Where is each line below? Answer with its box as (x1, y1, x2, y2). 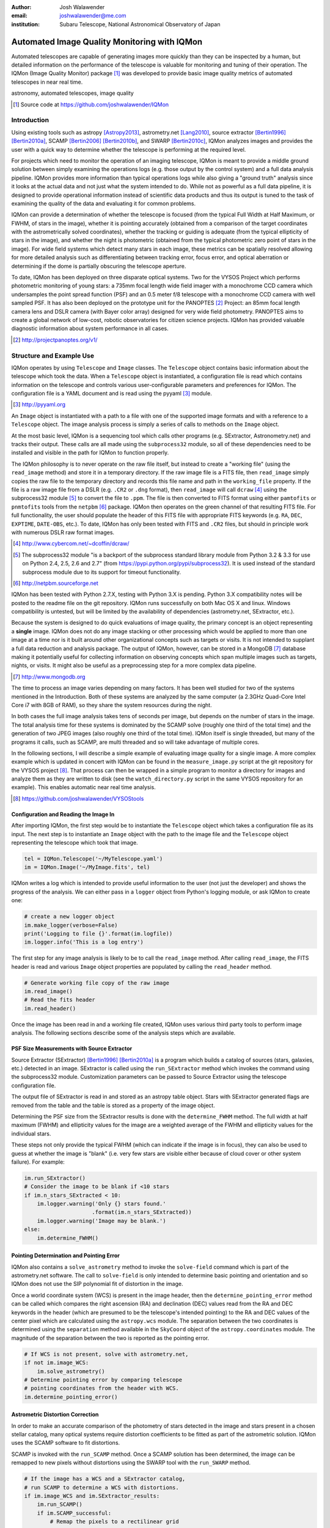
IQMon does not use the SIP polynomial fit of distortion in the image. (11, 1280, 183, 1288)
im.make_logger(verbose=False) (24, 922, 119, 928)
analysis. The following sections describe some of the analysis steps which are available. (11, 1029, 236, 1037)
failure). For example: (11, 1158, 65, 1166)
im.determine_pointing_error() (24, 1394, 119, 1400)
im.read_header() (24, 1005, 76, 1012)
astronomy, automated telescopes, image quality (11, 89, 134, 97)
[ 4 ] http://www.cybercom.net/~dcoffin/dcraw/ (13, 540, 130, 547)
